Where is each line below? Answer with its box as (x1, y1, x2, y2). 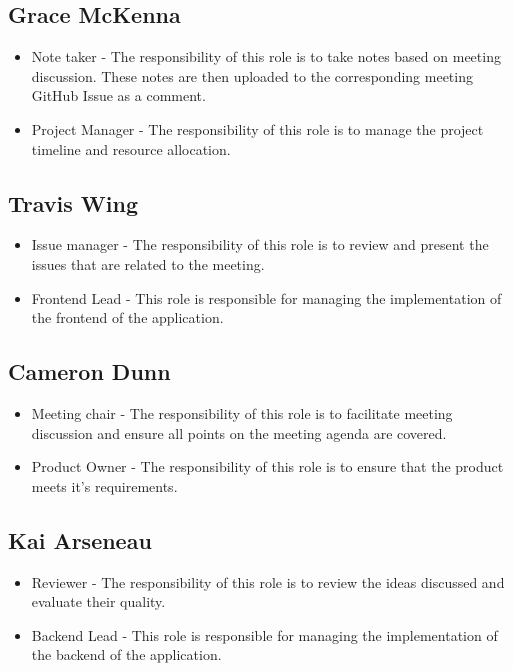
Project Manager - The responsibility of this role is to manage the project (31, 118, 484, 139)
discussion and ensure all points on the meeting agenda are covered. (31, 422, 447, 443)
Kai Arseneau (8, 524, 152, 555)
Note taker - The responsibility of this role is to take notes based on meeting (31, 46, 501, 67)
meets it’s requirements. (31, 475, 178, 496)
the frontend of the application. (31, 307, 224, 328)
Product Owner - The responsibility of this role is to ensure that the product (31, 456, 504, 477)
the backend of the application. (31, 644, 222, 665)
